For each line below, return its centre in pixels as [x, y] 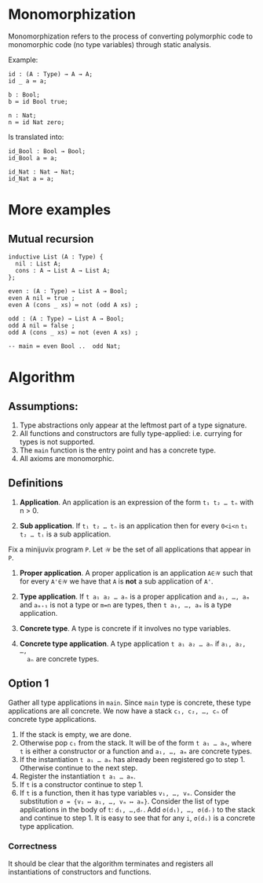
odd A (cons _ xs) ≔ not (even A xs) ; [73, 332]
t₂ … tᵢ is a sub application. [65, 534]
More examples [60, 210]
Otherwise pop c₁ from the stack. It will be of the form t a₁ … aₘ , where [135, 742]
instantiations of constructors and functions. [80, 872]
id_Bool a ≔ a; [33, 158]
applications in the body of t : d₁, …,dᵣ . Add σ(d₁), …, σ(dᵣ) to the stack [137, 809]
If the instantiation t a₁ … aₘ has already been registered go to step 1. [132, 759]
